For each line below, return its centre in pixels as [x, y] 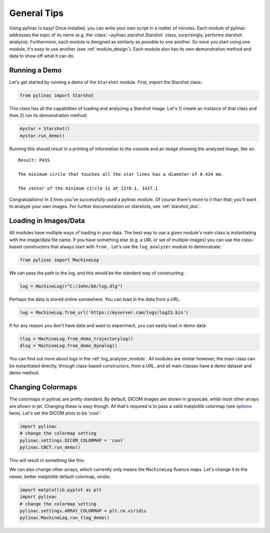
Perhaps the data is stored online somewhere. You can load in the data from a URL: [95, 299]
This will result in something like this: [47, 460]
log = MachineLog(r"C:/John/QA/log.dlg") [71, 286]
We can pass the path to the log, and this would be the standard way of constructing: [97, 273]
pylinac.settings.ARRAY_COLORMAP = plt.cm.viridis [83, 511]
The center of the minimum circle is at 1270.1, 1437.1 [88, 188]
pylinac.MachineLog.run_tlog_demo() [65, 518]
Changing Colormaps [43, 387]
